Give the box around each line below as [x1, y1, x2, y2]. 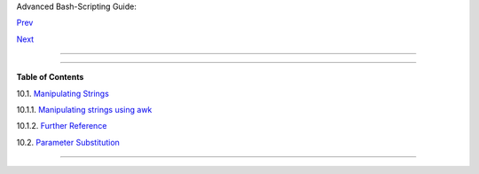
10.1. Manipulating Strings [16, 88, 110, 99]
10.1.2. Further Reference [16, 121, 107, 131]
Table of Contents [16, 72, 84, 83]
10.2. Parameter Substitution [16, 137, 120, 147]
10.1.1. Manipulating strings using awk [16, 104, 153, 115]
